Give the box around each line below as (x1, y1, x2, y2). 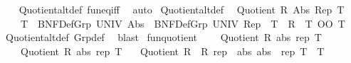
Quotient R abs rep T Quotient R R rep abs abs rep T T (20, 43, 325, 58)
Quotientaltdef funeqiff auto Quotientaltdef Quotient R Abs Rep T (19, 2, 345, 16)
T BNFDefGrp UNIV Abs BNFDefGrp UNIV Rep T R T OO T (20, 16, 345, 30)
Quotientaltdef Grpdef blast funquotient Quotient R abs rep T (5, 30, 322, 45)
